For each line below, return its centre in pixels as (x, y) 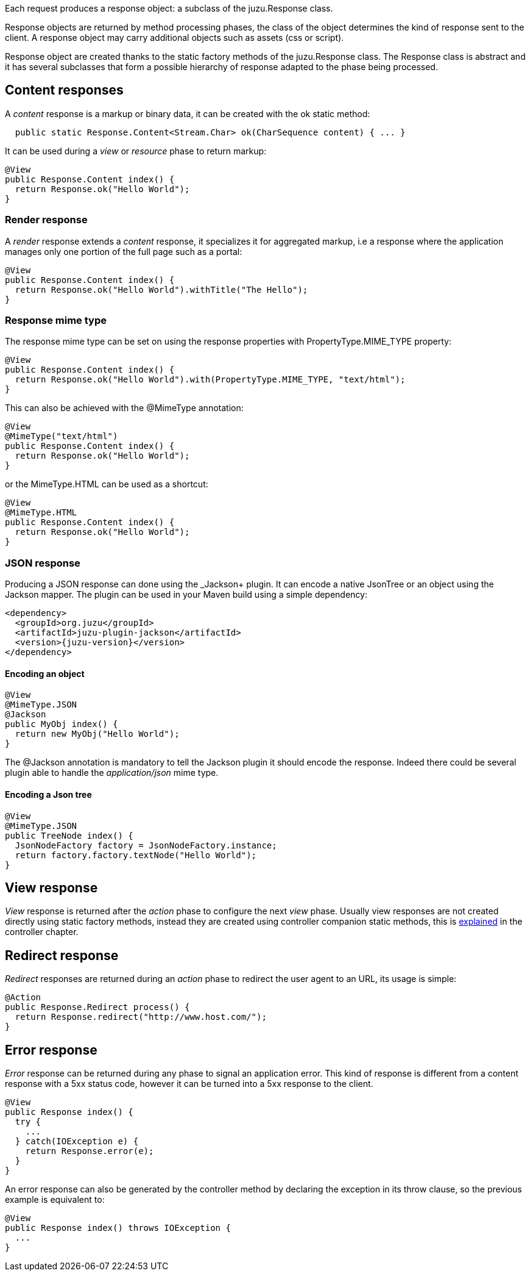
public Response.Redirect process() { (97, 1007)
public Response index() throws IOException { (118, 1228)
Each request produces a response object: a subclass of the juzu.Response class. (169, 8)
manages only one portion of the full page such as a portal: (124, 251)
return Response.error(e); (90, 1151)
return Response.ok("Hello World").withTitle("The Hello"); (161, 289)
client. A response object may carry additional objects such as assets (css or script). (175, 38)
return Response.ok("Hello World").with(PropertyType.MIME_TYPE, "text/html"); (210, 380)
